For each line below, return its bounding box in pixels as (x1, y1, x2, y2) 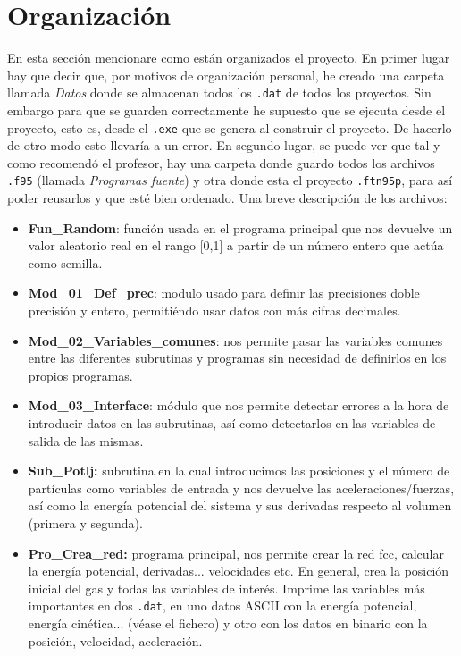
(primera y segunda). (28, 513, 143, 532)
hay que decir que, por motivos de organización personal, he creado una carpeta (7, 65, 445, 84)
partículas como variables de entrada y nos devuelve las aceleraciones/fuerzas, (28, 478, 455, 497)
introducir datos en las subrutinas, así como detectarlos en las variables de (28, 414, 436, 432)
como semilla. (28, 253, 103, 272)
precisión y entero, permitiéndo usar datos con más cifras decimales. (28, 301, 401, 320)
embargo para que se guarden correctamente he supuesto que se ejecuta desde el (7, 100, 446, 119)
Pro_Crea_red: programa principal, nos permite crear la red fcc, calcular (28, 543, 445, 562)
